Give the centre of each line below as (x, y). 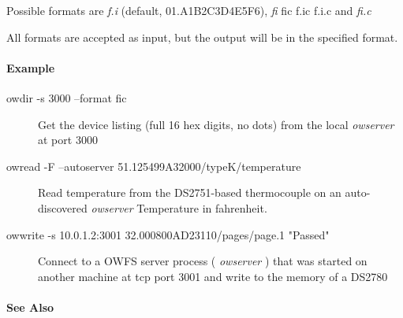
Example (31, 67)
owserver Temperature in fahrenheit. (179, 207)
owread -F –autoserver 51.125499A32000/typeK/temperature (154, 166)
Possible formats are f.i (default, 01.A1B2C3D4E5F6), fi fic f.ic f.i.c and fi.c (189, 10)
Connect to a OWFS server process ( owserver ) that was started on (203, 261)
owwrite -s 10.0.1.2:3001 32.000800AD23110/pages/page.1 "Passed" (168, 234)
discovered (63, 207)
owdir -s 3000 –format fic (67, 97)
